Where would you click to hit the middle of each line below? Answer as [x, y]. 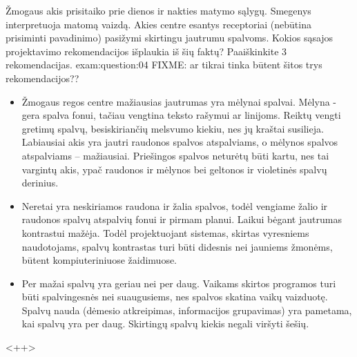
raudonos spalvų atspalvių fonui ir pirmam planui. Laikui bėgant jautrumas [182, 219]
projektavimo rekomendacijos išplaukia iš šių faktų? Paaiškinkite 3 [146, 51]
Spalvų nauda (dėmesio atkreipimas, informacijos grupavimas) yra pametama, [187, 310]
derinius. [40, 183]
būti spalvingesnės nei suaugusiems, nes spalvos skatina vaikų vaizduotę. [175, 297]
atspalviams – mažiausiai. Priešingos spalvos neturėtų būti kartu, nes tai [175, 155]
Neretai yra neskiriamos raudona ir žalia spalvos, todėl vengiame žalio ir [175, 205]
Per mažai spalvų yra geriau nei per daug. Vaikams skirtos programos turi [179, 283]
